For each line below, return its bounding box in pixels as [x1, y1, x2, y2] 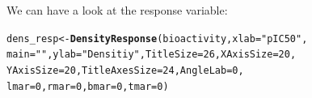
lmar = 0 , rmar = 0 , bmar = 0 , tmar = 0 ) [6, 80, 169, 92]
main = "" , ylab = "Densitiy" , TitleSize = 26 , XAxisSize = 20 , [6, 49, 297, 61]
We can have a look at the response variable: [6, 2, 228, 18]
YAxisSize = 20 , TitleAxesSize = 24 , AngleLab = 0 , [6, 64, 244, 76]
